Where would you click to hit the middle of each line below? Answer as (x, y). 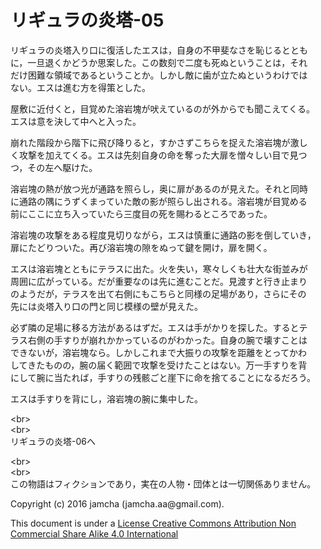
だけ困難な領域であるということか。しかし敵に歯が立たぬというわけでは (159, 75)
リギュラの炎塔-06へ (53, 441)
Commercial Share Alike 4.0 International (94, 533)
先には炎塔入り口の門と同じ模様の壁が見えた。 (106, 306)
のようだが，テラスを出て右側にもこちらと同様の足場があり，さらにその (158, 293)
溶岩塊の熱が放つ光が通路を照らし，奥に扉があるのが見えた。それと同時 (159, 188)
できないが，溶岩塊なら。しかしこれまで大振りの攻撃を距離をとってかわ (159, 352)
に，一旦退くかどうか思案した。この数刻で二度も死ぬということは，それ (159, 62)
